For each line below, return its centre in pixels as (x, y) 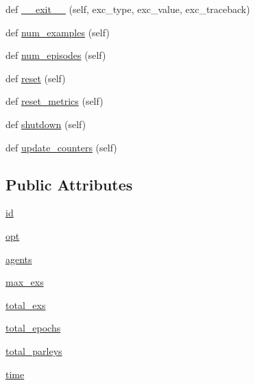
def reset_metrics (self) (54, 101)
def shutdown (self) (46, 124)
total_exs (26, 305)
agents (19, 259)
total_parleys (34, 350)
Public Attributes (69, 184)
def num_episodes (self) (56, 55)
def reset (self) (36, 78)
